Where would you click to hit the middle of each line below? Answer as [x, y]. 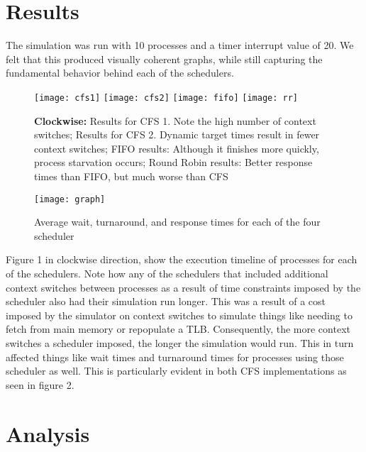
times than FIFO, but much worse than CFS [131, 176]
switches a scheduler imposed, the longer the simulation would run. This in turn [180, 342]
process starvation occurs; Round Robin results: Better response [173, 162]
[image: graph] [70, 199]
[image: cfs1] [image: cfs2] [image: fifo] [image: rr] [166, 98]
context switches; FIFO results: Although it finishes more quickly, [177, 148]
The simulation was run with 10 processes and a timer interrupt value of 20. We [180, 45]
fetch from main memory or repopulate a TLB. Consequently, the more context [178, 329]
